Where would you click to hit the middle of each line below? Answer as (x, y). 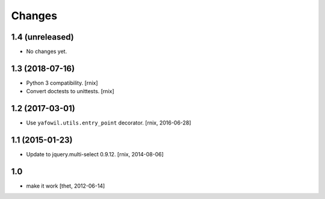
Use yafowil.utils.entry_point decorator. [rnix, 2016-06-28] (109, 123)
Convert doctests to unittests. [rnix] (70, 91)
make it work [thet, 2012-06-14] (66, 186)
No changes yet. (47, 52)
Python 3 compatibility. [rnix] (62, 83)
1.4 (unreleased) (43, 37)
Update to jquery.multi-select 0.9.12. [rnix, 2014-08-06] (95, 155)
